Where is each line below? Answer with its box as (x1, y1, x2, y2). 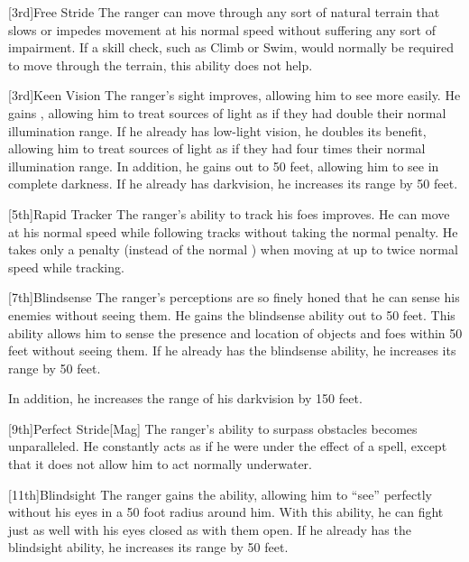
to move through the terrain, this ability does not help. (8, 55, 313, 74)
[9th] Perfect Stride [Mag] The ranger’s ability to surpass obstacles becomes (8, 419, 418, 438)
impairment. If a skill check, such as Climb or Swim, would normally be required (8, 38, 454, 57)
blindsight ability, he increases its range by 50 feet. (8, 538, 289, 557)
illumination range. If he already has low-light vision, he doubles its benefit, (8, 121, 427, 140)
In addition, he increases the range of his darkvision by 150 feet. (8, 389, 363, 408)
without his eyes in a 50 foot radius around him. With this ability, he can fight (8, 502, 444, 521)
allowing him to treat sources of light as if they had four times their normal (8, 139, 426, 158)
